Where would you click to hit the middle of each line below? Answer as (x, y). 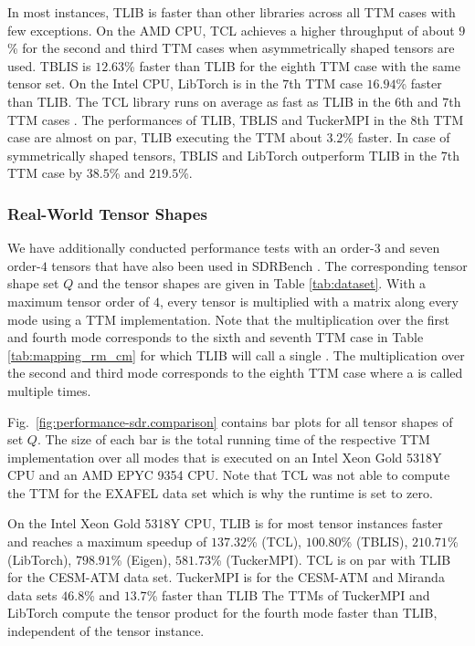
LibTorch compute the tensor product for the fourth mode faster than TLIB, (222, 613)
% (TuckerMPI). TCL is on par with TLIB (331, 559)
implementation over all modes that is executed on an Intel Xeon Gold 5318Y (225, 457)
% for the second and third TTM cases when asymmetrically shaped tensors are (231, 48)
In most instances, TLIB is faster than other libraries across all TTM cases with (232, 12)
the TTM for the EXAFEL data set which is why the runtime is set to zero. (220, 492)
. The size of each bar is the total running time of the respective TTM (233, 439)
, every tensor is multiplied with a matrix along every (309, 301)
